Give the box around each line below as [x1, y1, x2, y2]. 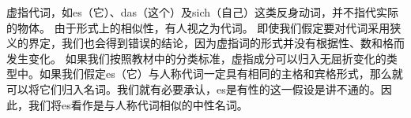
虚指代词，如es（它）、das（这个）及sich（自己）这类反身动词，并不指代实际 [6, 4, 399, 20]
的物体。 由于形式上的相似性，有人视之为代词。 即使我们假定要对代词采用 [6, 19, 390, 35]
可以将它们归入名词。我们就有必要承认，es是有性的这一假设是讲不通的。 [6, 80, 381, 97]
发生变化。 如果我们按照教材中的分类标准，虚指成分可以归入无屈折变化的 [6, 50, 386, 66]
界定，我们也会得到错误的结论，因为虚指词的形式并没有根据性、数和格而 [28, 35, 405, 51]
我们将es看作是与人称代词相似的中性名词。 [28, 96, 248, 112]
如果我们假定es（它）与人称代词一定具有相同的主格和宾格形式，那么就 [39, 65, 403, 82]
